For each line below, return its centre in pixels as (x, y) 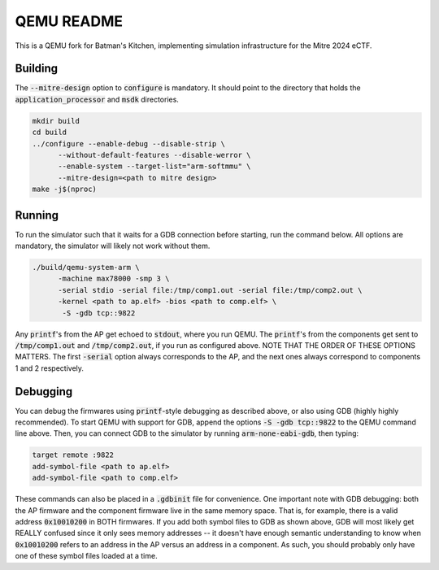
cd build (50, 133)
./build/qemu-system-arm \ (86, 268)
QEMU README (69, 21)
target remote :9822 (73, 455)
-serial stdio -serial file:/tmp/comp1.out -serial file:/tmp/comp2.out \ (210, 290)
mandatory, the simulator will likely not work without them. (113, 246)
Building (37, 69)
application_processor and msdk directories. (97, 99)
